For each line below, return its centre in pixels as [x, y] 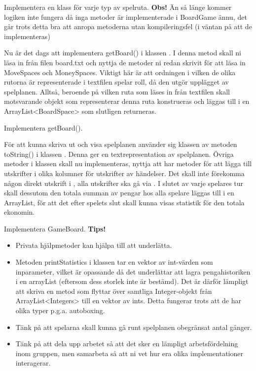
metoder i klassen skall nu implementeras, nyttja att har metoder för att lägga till [128, 163]
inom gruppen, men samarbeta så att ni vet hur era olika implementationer [129, 353]
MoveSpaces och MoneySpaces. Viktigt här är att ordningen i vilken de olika [120, 72]
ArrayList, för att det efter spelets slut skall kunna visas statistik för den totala [124, 202]
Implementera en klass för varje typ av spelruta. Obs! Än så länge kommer [118, 7]
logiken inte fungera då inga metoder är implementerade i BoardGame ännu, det [126, 17]
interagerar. [33, 363]
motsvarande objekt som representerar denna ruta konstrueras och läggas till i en [127, 101]
